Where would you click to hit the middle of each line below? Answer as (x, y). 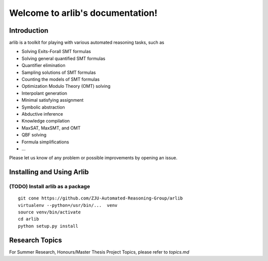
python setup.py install (48, 226)
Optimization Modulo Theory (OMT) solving (66, 86)
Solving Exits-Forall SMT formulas (56, 52)
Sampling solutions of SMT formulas (59, 72)
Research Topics (35, 240)
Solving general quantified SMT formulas (64, 58)
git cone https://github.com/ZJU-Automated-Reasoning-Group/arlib (100, 198)
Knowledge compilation (46, 121)
